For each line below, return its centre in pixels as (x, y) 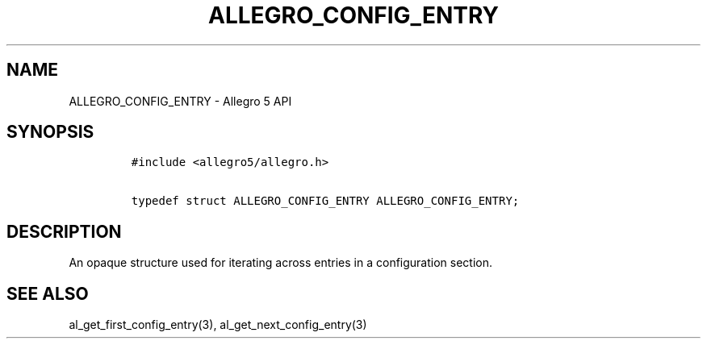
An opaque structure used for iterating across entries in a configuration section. (281, 263)
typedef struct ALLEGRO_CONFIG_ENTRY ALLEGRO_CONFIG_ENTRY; (325, 201)
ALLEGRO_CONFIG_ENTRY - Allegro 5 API (180, 101)
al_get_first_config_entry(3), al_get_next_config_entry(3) (218, 325)
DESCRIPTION (64, 231)
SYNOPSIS (50, 132)
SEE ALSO (48, 293)
